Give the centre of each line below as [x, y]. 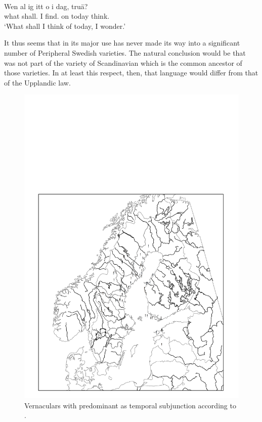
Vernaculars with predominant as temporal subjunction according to [130, 405]
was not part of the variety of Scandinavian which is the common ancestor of [123, 62]
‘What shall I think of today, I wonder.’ [65, 26]
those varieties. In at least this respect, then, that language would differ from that [131, 73]
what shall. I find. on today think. [57, 16]
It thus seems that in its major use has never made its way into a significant [122, 43]
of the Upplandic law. [37, 82]
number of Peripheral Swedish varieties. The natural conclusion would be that [125, 52]
